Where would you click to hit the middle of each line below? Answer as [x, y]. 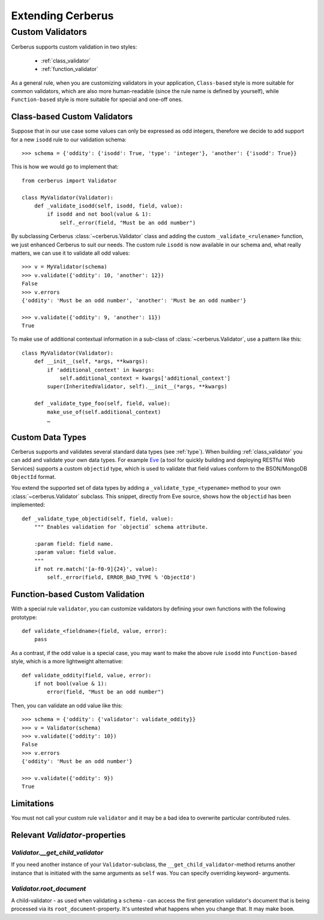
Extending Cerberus [62, 16]
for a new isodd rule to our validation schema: [69, 139]
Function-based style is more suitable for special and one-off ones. [97, 100]
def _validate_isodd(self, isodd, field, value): [108, 206]
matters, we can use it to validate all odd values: [70, 253]
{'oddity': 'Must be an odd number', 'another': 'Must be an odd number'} [134, 300]
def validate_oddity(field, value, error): [87, 675]
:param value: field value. [75, 552]
